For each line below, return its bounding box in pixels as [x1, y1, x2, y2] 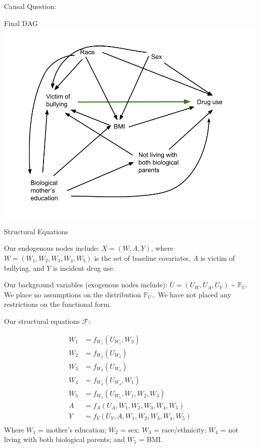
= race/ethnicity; [153, 424, 206, 434]
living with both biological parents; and [4, 434, 125, 444]
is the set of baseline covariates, [94, 252, 191, 263]
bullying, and [4, 262, 44, 273]
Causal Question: [4, 1, 56, 11]
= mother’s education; [38, 424, 106, 434]
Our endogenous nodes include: [4, 243, 99, 253]
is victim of [200, 252, 235, 263]
